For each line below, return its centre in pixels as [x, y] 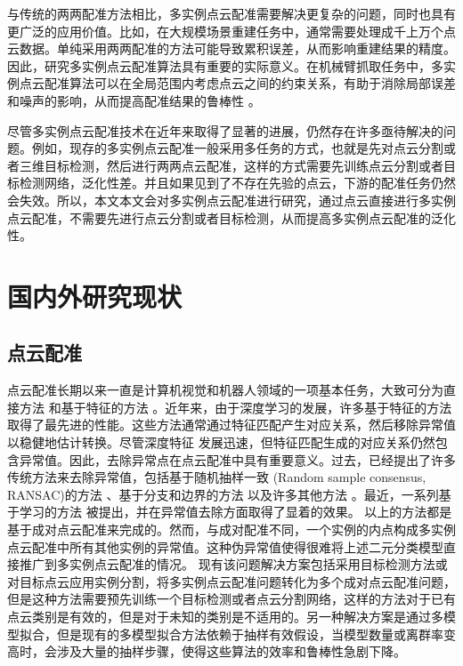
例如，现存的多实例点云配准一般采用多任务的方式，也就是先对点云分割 [237, 148]
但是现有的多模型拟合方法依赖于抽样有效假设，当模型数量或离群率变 [256, 634]
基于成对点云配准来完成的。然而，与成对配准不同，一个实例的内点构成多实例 [231, 530]
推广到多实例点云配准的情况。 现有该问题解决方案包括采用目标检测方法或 [233, 564]
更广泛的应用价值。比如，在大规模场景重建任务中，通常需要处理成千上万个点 [231, 31]
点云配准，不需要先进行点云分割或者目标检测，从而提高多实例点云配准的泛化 [231, 217]
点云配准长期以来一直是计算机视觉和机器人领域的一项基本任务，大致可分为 [225, 390]
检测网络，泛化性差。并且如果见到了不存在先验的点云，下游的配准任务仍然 [237, 183]
